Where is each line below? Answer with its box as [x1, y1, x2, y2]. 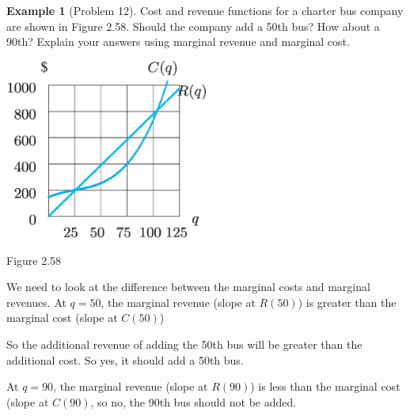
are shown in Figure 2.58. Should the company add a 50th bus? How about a [6, 17, 380, 34]
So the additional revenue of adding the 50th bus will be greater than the [6, 336, 363, 353]
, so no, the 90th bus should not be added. [90, 393, 297, 410]
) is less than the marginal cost [250, 378, 401, 395]
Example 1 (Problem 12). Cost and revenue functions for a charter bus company [6, 2, 404, 18]
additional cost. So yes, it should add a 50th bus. [6, 351, 244, 368]
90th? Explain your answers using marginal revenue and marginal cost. [6, 33, 350, 50]
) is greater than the [298, 293, 397, 310]
